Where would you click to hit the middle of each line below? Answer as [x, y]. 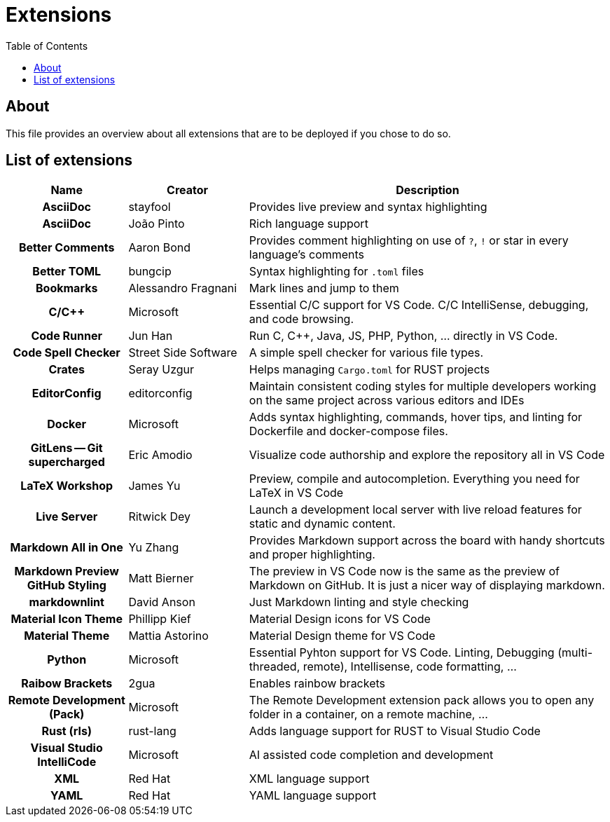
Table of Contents [47, 46]
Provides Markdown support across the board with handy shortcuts [427, 541]
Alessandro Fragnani [183, 288]
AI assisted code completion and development [371, 755]
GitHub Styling [67, 585]
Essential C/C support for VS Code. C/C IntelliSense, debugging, [419, 305]
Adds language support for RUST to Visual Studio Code [395, 731]
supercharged [67, 462]
